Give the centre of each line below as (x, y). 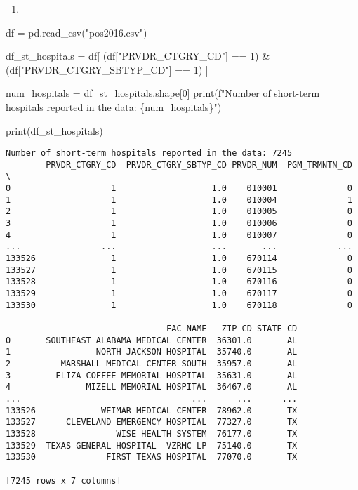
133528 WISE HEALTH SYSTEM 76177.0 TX (152, 433)
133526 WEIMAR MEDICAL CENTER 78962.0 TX (152, 410)
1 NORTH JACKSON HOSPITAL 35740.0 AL (152, 352)
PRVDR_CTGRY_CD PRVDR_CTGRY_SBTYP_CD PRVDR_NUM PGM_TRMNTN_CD (199, 165)
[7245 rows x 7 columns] (64, 481)
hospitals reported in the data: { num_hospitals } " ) (114, 106)
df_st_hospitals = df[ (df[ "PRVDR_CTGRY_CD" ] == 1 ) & (138, 56)
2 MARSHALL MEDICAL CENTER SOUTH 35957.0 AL (152, 363)
